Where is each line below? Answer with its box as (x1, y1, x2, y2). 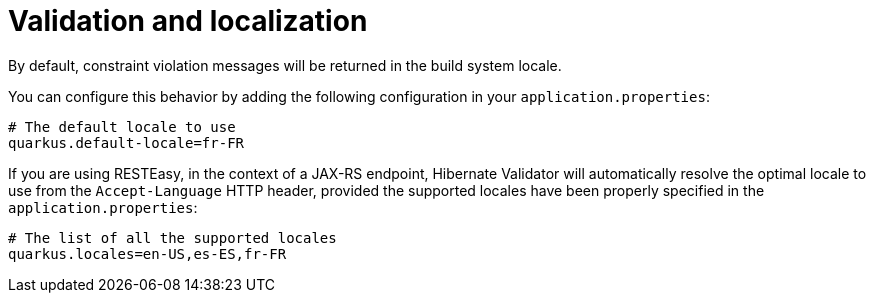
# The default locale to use (8, 118, 236, 135)
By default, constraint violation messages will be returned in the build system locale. (8, 56, 562, 74)
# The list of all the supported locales (8, 229, 337, 246)
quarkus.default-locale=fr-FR (8, 134, 245, 151)
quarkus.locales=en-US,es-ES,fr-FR (8, 245, 287, 262)
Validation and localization (8, 4, 368, 38)
